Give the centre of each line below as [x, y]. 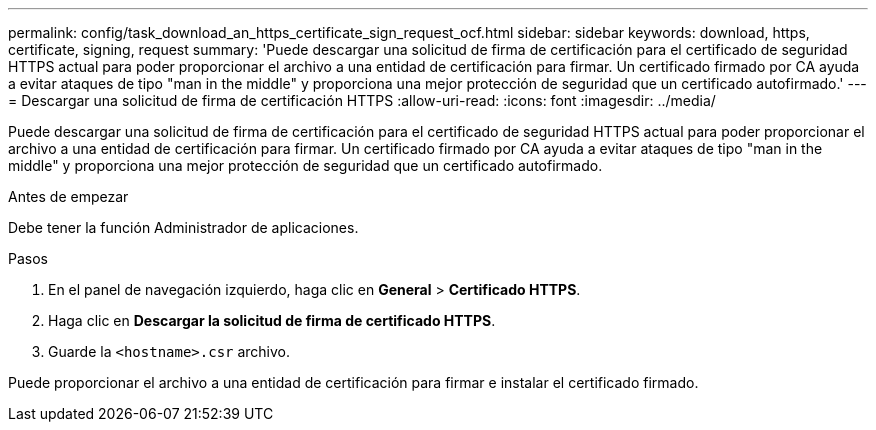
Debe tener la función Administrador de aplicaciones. [183, 227]
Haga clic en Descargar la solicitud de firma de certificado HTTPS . [272, 320]
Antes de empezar [68, 196]
